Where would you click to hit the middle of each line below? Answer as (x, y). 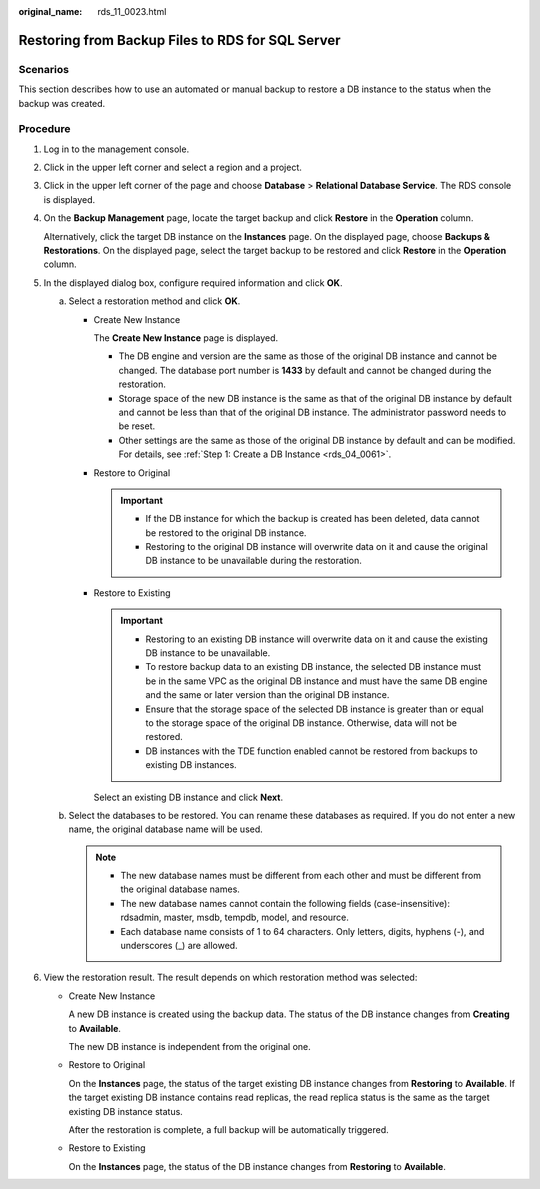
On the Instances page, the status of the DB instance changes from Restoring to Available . (257, 1166)
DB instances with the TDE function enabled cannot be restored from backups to (312, 751)
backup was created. (62, 103)
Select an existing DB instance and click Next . (188, 797)
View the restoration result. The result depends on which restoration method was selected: (230, 977)
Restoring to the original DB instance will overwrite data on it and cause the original (317, 547)
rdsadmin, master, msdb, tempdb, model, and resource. (235, 917)
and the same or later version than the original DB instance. (267, 695)
